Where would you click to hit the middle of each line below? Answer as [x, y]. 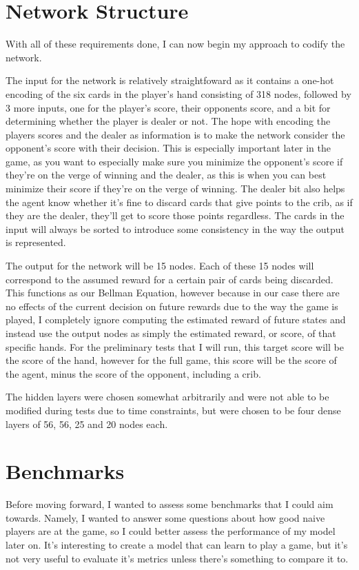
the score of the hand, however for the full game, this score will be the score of [171, 360]
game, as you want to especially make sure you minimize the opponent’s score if [174, 161]
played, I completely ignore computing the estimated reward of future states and [176, 319]
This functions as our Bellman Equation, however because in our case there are [173, 293]
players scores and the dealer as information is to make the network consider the [175, 134]
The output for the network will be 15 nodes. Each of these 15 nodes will [160, 266]
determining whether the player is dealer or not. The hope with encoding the [168, 121]
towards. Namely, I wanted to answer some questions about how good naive [165, 517]
